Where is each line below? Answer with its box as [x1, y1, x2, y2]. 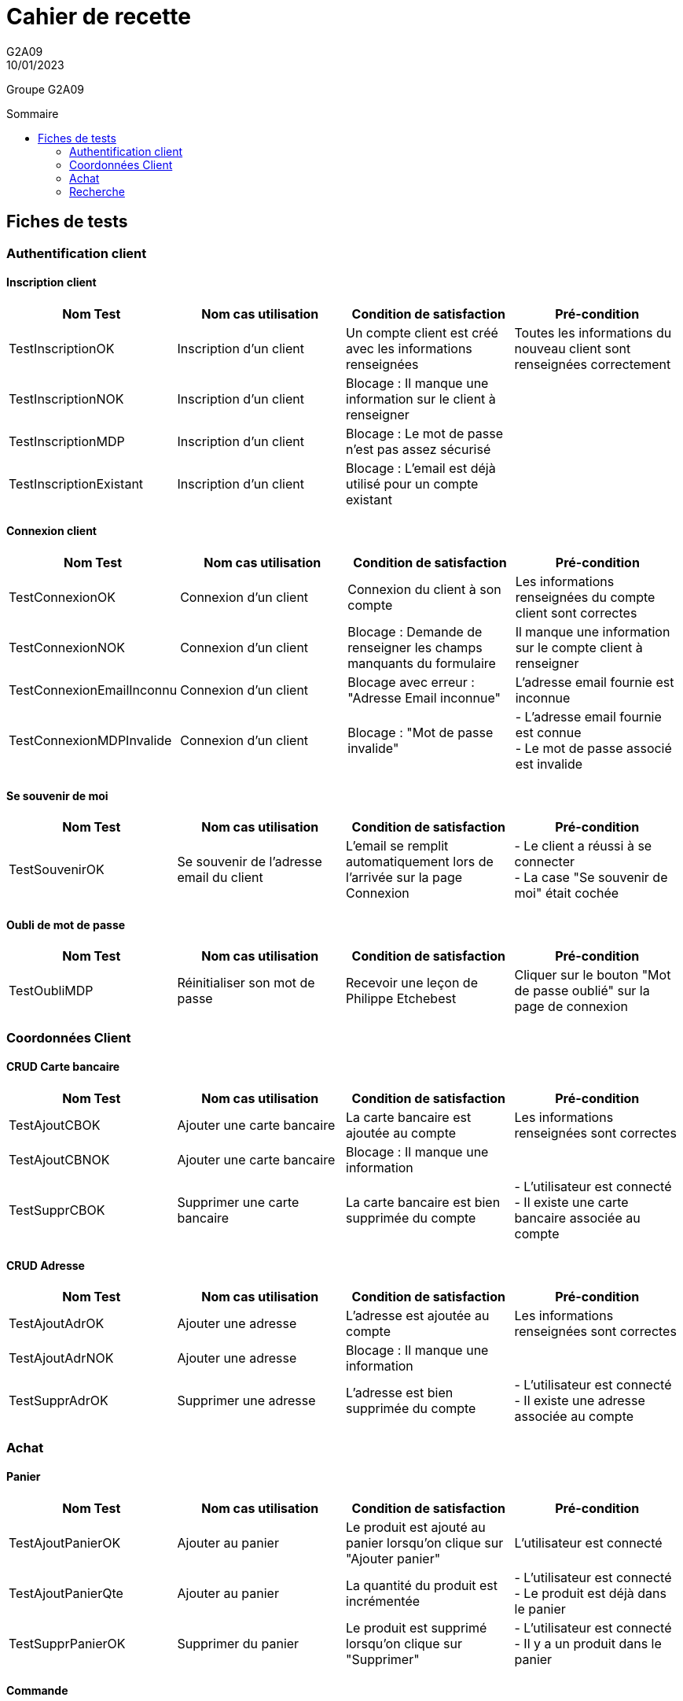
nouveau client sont [514, 340, 631, 356]
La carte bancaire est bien [346, 1194, 501, 1211]
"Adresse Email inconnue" [347, 690, 501, 707]
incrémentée [346, 1592, 420, 1609]
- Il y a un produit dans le [514, 1635, 662, 1651]
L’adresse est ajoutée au [346, 1308, 490, 1324]
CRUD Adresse [6, 1258, 85, 1272]
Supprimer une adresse [177, 1393, 316, 1409]
